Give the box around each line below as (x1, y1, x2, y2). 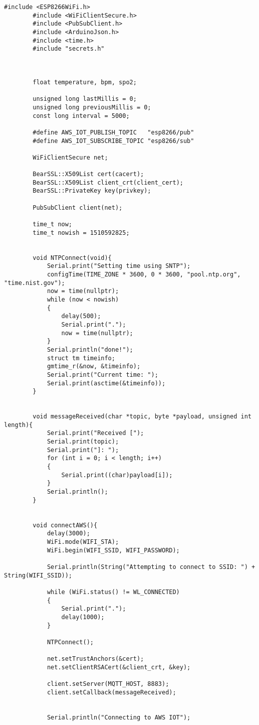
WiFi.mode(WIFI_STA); (47, 538, 119, 545)
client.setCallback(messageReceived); (47, 688, 176, 696)
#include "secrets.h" (33, 45, 105, 53)
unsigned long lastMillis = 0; (33, 95, 137, 103)
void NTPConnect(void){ (33, 254, 112, 261)
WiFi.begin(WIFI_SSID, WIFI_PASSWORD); (47, 546, 180, 554)
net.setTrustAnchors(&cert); (47, 655, 144, 663)
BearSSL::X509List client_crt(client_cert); (33, 179, 183, 186)
